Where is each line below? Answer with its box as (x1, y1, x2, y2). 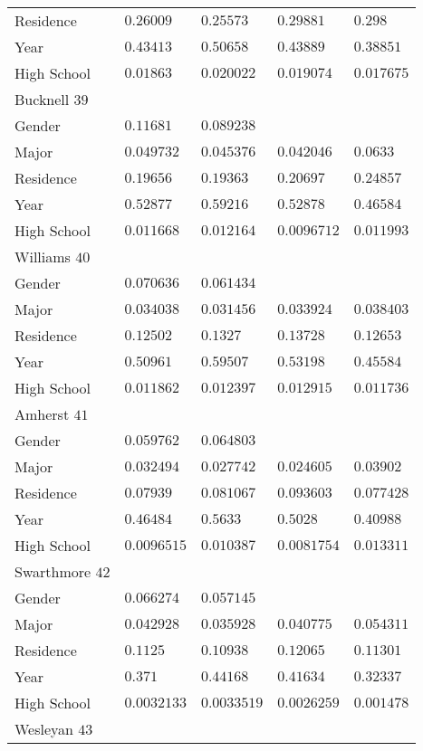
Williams (14, 246, 71, 267)
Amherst (14, 404, 70, 424)
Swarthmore (14, 561, 91, 582)
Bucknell (14, 89, 70, 109)
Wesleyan (14, 718, 73, 739)
